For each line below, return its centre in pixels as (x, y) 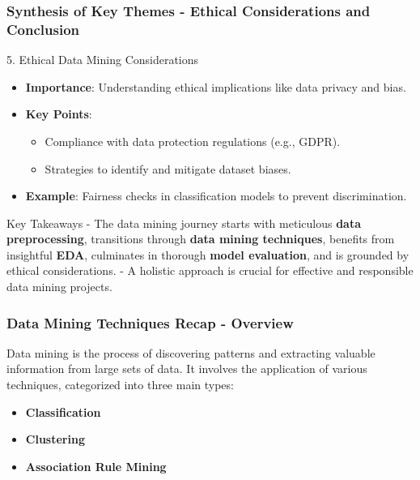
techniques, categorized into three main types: (120, 385)
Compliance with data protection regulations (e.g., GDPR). (193, 141)
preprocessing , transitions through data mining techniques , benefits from (201, 239)
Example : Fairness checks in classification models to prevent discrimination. (216, 196)
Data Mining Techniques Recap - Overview (150, 322)
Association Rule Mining (96, 466)
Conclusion (43, 29)
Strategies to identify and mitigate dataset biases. (168, 168)
